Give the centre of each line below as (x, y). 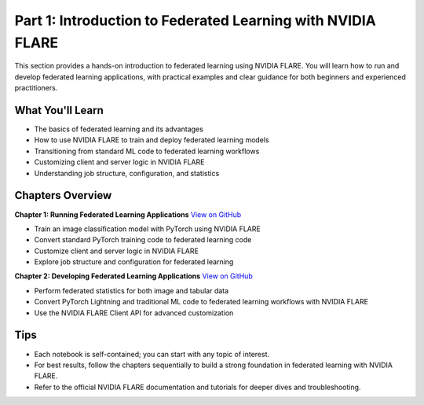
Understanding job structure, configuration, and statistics (127, 173)
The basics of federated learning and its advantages (119, 129)
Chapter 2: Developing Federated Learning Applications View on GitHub (133, 276)
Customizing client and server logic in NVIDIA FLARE (119, 162)
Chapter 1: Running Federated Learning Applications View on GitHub (128, 214)
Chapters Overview (63, 195)
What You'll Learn (59, 110)
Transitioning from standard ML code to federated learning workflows (147, 151)
